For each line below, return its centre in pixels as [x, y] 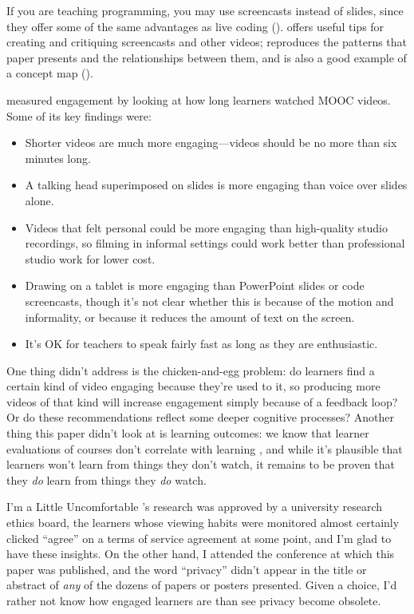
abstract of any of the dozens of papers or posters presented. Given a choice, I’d [202, 585]
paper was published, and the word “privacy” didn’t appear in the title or [187, 569]
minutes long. [58, 158]
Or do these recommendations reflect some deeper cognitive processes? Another [200, 417]
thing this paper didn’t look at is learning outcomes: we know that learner [188, 433]
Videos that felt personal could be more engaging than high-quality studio [206, 227]
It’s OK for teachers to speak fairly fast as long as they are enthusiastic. [201, 344]
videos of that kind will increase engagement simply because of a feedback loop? [202, 401]
